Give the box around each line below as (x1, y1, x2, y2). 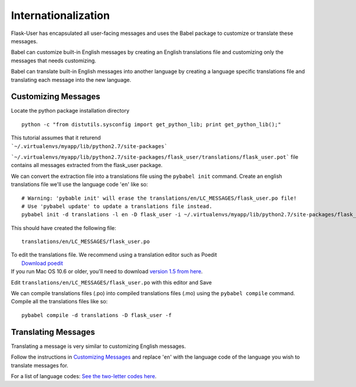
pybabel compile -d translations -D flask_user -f (21, 312, 172, 318)
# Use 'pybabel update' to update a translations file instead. (21, 203, 213, 210)
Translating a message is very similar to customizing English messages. (11, 343, 186, 350)
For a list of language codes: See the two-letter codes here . (11, 372, 157, 379)
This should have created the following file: (11, 224, 117, 231)
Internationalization (11, 9, 110, 22)
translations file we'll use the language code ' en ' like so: (11, 181, 148, 188)
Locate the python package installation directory (11, 107, 130, 114)
